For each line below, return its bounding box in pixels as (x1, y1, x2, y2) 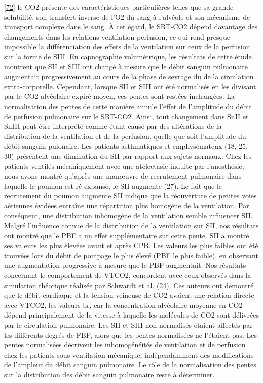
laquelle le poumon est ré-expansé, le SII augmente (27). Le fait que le (4, 180, 222, 191)
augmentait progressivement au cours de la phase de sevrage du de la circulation (4, 71, 254, 82)
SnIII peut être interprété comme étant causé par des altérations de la (4, 121, 222, 131)
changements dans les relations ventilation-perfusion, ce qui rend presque (4, 31, 230, 42)
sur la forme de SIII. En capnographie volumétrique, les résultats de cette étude (4, 51, 252, 61)
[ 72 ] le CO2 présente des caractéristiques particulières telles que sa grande (4, 2, 234, 12)
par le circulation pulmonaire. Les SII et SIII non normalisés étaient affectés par (4, 320, 253, 330)
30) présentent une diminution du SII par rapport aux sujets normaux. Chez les (4, 150, 252, 161)
